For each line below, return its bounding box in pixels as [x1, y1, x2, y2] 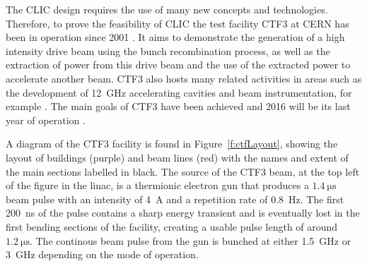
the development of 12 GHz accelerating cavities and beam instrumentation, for [6, 85, 352, 99]
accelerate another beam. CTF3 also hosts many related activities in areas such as [6, 71, 362, 85]
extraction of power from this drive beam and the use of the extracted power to [6, 57, 351, 72]
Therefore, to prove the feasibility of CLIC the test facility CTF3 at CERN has [6, 16, 349, 30]
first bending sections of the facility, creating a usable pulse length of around [6, 219, 338, 234]
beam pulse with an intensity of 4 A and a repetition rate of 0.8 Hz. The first [6, 191, 344, 206]
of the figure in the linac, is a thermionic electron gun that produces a [6, 178, 309, 193]
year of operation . [6, 112, 86, 127]
